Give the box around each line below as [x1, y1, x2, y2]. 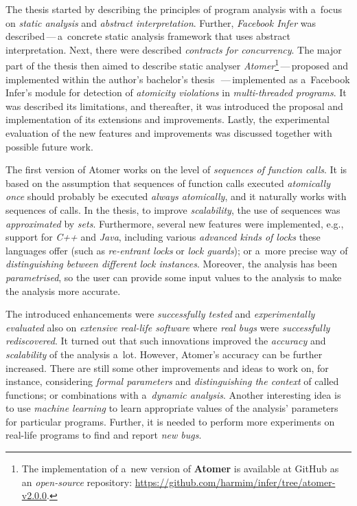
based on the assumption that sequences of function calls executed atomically [5, 175, 330, 190]
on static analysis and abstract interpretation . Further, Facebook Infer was [5, 15, 316, 30]
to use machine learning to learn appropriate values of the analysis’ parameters [5, 401, 338, 415]
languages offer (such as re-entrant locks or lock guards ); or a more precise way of [5, 243, 348, 257]
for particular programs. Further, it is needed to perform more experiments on [5, 414, 335, 428]
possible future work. [5, 139, 93, 153]
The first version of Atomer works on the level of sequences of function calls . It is [5, 162, 347, 177]
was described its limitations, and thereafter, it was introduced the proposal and [5, 98, 343, 113]
